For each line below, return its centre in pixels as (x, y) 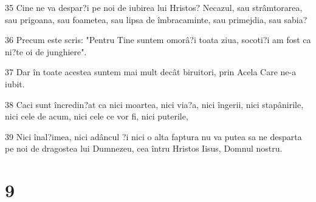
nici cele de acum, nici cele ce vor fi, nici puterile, (97, 116)
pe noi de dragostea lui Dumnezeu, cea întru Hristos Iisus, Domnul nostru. (144, 148)
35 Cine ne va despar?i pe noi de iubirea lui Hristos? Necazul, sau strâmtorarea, (154, 7)
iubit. (15, 83)
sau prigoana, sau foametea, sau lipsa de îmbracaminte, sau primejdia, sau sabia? (156, 19)
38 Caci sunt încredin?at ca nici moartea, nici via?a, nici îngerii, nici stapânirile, (154, 104)
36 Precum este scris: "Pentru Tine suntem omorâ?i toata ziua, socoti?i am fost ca (158, 40)
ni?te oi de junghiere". (46, 51)
